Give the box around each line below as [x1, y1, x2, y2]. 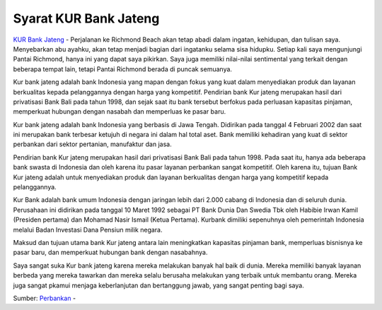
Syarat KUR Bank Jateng [13, 11, 160, 26]
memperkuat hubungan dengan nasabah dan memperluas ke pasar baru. [13, 107, 226, 116]
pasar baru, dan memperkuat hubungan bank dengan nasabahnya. [13, 248, 208, 257]
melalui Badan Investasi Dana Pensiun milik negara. [13, 225, 163, 234]
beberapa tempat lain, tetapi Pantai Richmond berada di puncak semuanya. [13, 64, 233, 73]
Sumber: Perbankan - [13, 294, 76, 302]
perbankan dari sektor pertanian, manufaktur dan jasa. [13, 140, 173, 148]
